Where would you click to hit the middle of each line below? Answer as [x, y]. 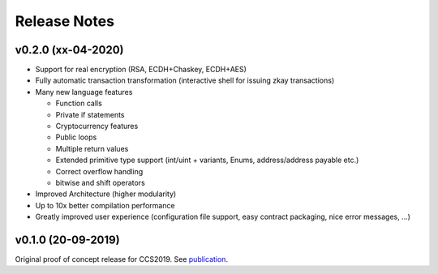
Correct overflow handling [99, 171]
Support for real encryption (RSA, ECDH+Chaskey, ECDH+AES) [141, 70]
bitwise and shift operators [100, 182]
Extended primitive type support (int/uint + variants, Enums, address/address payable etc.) [207, 160]
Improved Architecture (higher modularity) [106, 194]
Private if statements [90, 114]
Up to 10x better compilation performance [105, 205]
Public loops [76, 137]
